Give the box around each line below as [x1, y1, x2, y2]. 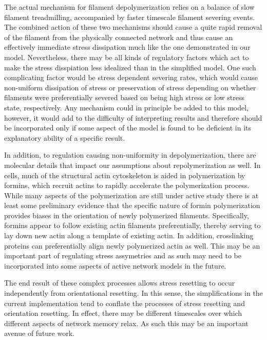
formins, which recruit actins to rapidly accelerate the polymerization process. [4, 180, 250, 191]
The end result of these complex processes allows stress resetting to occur [4, 277, 235, 288]
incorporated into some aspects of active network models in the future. [4, 260, 226, 271]
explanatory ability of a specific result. [4, 132, 125, 143]
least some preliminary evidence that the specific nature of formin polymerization [4, 200, 260, 211]
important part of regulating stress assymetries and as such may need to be [4, 250, 241, 261]
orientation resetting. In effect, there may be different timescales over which [4, 308, 242, 318]
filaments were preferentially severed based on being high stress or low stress [4, 92, 244, 103]
